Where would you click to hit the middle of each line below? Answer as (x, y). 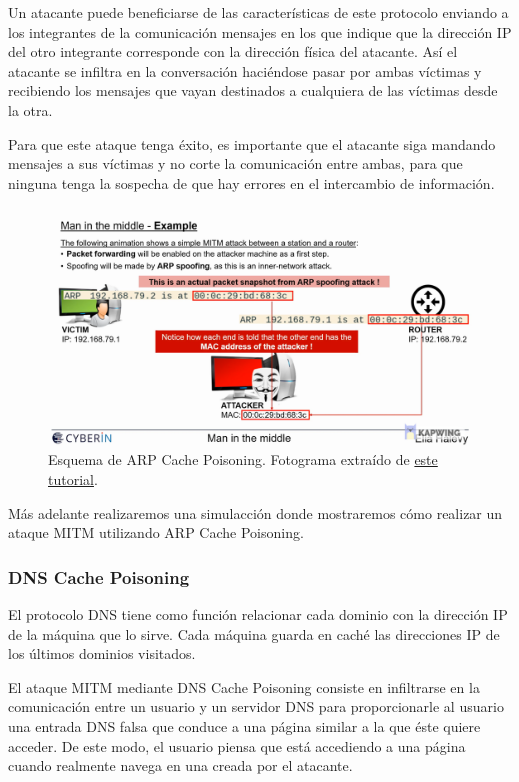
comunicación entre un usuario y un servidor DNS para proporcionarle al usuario (256, 706)
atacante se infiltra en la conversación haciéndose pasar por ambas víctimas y (245, 70)
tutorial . (73, 479)
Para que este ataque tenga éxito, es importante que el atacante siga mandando (252, 143)
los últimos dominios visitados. (102, 653)
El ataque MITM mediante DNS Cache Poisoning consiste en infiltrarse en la (244, 686)
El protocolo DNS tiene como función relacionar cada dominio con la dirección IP (258, 614)
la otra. (30, 109)
